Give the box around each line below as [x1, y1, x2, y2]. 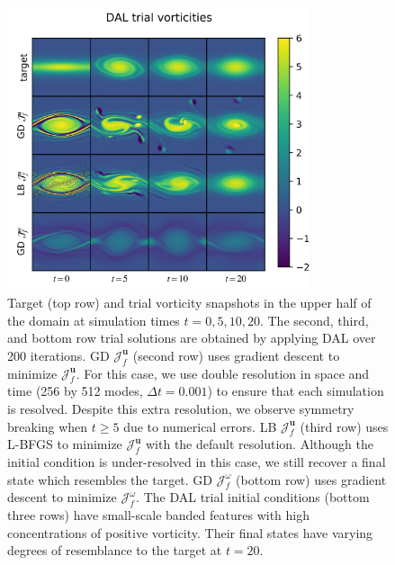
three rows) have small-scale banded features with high [7, 506, 310, 525]
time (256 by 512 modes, [7, 381, 143, 400]
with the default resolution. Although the [145, 435, 373, 453]
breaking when [7, 417, 88, 435]
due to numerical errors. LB [123, 417, 277, 435]
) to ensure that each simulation [207, 381, 384, 400]
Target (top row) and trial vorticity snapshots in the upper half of [7, 292, 372, 311]
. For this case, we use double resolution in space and [76, 363, 370, 382]
